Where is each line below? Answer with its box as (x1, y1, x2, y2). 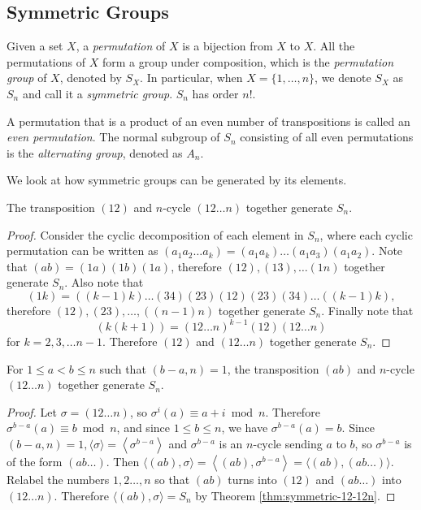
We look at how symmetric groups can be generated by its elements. (7, 171, 347, 188)
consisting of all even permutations (240, 128, 414, 145)
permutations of (7, 53, 85, 70)
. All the (313, 37, 355, 54)
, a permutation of (76, 37, 166, 54)
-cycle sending (253, 434, 323, 452)
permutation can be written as (7, 242, 158, 259)
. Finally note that (321, 301, 414, 318)
